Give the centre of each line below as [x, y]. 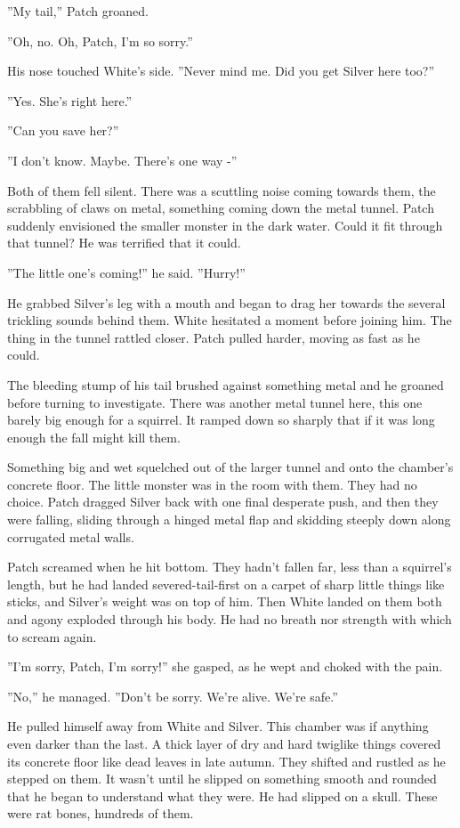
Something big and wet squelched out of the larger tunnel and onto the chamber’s [230, 467]
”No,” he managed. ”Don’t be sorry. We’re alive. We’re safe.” [173, 696]
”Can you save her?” [63, 130]
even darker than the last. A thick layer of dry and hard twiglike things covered [224, 743]
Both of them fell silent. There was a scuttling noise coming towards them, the [222, 190]
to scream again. [52, 636]
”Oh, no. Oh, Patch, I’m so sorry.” [100, 41]
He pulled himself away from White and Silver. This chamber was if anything [218, 726]
